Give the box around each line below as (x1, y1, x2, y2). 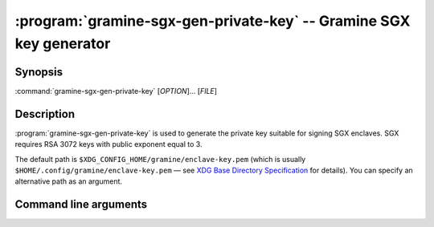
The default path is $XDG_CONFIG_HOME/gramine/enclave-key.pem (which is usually (14, 154, 306, 164)
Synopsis (14, 65, 63, 79)
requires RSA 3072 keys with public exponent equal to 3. (14, 140, 203, 149)
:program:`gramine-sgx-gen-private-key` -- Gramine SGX (14, 12, 411, 30)
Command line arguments (14, 197, 148, 212)
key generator (14, 34, 111, 52)
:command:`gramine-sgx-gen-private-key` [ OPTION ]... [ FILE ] (14, 86, 217, 95)
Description (14, 107, 76, 120)
